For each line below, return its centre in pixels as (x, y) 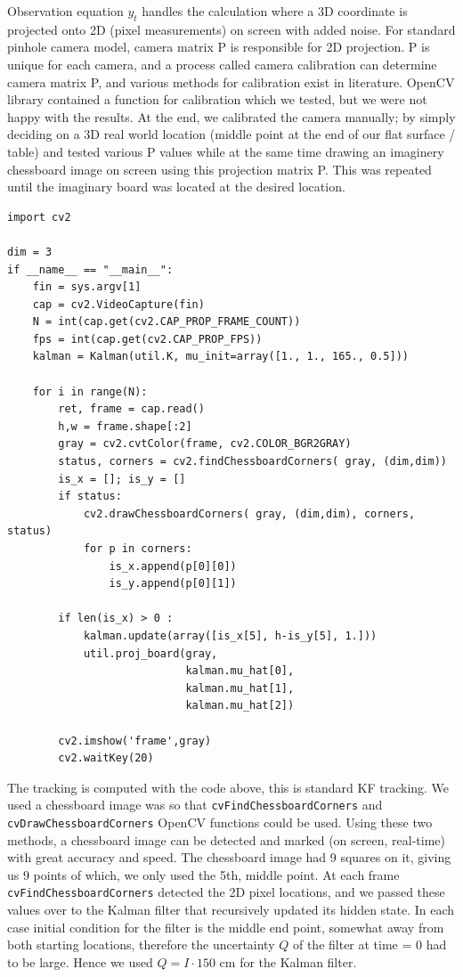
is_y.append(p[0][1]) (173, 584)
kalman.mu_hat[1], (240, 688)
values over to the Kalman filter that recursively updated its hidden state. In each (231, 910)
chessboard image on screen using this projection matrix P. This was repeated (219, 169)
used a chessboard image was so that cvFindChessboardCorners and (195, 805)
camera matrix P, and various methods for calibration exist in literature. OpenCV (231, 81)
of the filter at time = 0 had (370, 944)
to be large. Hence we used (80, 961)
